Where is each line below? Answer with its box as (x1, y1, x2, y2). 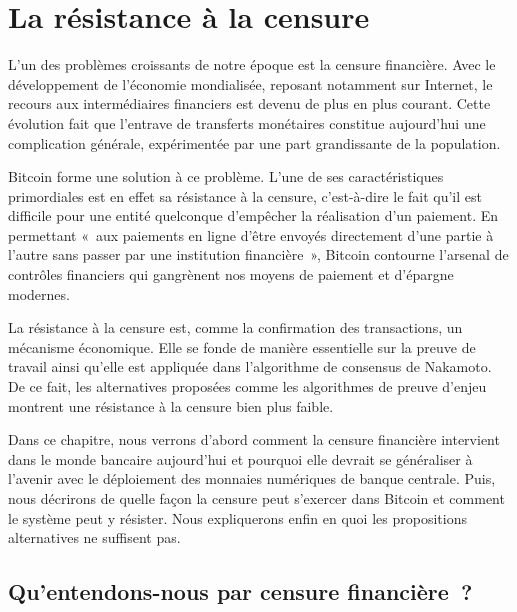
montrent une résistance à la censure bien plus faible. (8, 395, 334, 416)
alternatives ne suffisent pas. (8, 527, 181, 548)
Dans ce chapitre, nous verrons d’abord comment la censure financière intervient (8, 429, 500, 450)
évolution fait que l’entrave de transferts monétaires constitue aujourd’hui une (8, 112, 486, 133)
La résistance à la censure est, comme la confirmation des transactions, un (8, 317, 463, 338)
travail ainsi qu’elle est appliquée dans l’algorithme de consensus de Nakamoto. (8, 356, 492, 377)
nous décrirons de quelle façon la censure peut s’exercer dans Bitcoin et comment (8, 488, 505, 508)
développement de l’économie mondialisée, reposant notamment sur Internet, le (8, 73, 493, 94)
